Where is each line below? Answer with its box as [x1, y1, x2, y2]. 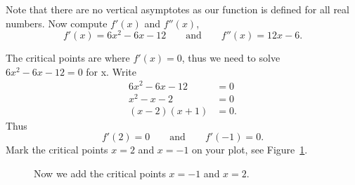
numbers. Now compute [6, 15, 108, 30]
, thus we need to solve [181, 50, 280, 65]
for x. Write [86, 64, 136, 78]
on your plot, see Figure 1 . [192, 142, 308, 157]
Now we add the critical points [34, 165, 166, 180]
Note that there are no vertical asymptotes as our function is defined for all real [6, 2, 349, 16]
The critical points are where [6, 50, 130, 65]
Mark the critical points [6, 142, 108, 157]
